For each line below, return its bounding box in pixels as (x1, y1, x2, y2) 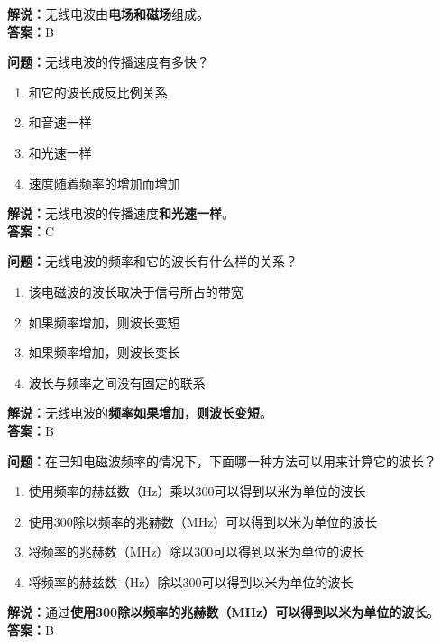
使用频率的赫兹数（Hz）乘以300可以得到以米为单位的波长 (28, 482, 366, 501)
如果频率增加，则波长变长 (28, 343, 180, 362)
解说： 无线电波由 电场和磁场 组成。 (7, 5, 209, 23)
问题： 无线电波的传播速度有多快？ (7, 52, 209, 71)
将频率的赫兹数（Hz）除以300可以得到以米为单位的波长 (28, 572, 354, 591)
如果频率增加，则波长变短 (28, 312, 180, 331)
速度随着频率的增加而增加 (28, 173, 180, 192)
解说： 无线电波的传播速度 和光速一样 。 (7, 204, 234, 223)
